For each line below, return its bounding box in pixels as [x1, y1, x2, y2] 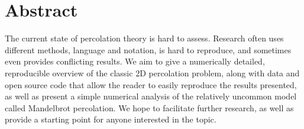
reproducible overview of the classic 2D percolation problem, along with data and [5, 66, 300, 79]
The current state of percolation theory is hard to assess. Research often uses [5, 32, 284, 44]
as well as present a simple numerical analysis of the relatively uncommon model [5, 90, 297, 102]
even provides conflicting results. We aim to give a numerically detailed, [5, 55, 265, 67]
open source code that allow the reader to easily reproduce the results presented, [5, 78, 297, 91]
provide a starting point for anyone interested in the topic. [5, 113, 216, 125]
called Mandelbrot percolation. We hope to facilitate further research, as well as [5, 101, 294, 114]
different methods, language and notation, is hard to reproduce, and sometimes [5, 43, 292, 56]
